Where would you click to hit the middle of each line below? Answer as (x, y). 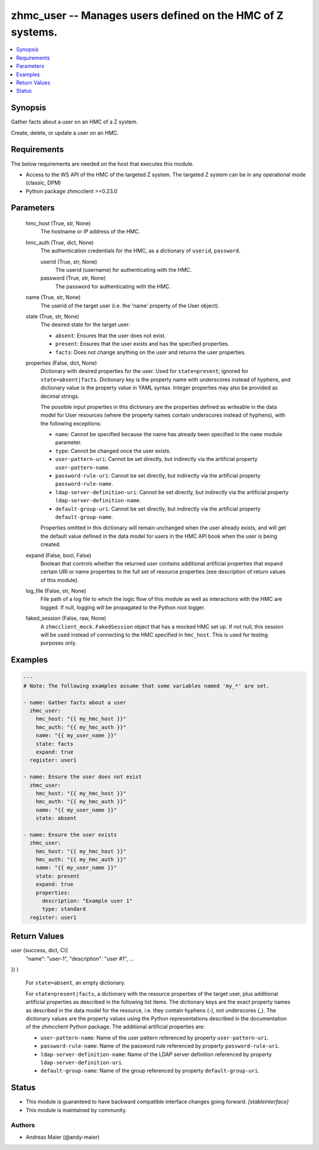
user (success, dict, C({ (40, 950)
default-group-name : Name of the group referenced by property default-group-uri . (150, 1071)
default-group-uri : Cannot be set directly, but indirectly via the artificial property (158, 509)
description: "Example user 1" (87, 901)
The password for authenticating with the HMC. (113, 286)
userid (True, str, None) (69, 261)
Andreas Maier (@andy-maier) (63, 1137)
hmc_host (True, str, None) (58, 223)
